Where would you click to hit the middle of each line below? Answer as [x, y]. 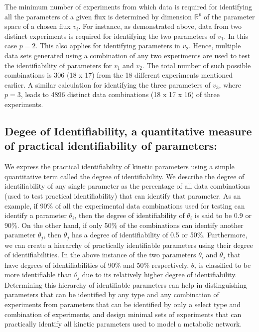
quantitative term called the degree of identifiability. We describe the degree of [125, 176]
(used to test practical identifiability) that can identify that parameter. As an [123, 195]
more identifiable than [38, 275]
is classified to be [225, 265]
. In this [236, 36]
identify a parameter [36, 215]
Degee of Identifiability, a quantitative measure [128, 131]
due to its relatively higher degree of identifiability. [159, 275]
